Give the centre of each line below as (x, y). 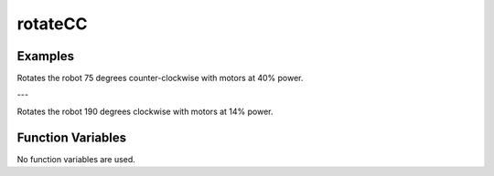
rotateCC (52, 24)
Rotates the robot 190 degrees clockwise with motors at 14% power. (145, 111)
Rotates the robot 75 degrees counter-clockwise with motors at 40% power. (160, 78)
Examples (46, 56)
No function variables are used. (76, 159)
